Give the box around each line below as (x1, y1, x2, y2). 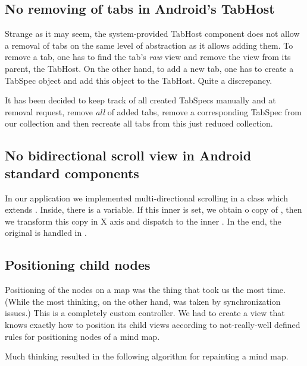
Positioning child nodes (5, 255, 151, 274)
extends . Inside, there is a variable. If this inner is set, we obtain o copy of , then (5, 203, 302, 216)
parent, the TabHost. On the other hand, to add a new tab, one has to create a (5, 62, 294, 74)
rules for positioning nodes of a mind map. (5, 330, 160, 342)
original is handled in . (5, 226, 87, 239)
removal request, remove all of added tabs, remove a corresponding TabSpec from (5, 105, 302, 118)
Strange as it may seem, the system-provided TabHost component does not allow (5, 27, 300, 40)
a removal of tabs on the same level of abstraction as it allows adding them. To (5, 39, 293, 51)
